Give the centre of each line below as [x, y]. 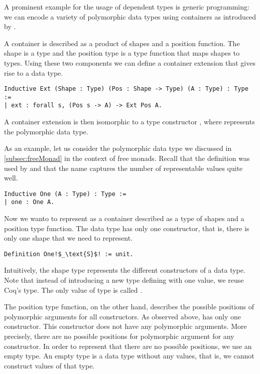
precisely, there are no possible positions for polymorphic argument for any [119, 336]
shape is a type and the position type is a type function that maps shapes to [122, 53]
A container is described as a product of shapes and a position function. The [122, 43]
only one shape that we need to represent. [69, 238]
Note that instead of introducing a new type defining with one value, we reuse [124, 280]
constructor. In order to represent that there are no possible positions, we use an [128, 346]
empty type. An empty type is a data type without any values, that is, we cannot [129, 356]
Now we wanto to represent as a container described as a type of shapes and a [124, 218]
